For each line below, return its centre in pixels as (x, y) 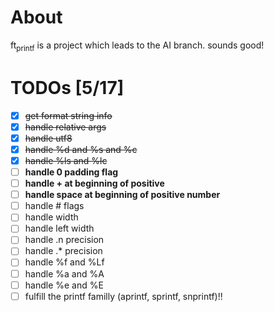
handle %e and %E (64, 285)
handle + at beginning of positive (94, 183)
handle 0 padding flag (71, 172)
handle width (51, 217)
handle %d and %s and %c (81, 149)
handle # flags (54, 206)
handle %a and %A (64, 273)
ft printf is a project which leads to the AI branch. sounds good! (137, 46)
